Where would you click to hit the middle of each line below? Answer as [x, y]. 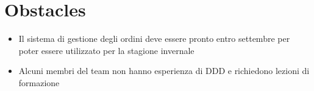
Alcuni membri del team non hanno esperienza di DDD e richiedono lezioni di [164, 71]
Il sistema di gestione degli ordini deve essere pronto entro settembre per [154, 39]
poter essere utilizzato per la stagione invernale [106, 50]
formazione [39, 82]
